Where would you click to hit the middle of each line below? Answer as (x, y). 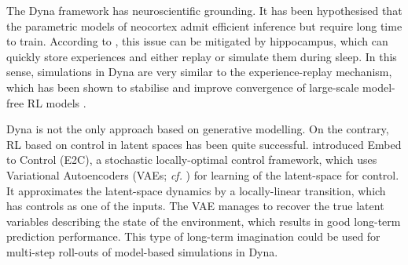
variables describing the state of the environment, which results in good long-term (204, 221)
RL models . (57, 102)
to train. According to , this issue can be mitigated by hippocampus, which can (197, 41)
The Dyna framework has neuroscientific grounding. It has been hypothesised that (204, 10)
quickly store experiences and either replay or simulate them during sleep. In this (202, 56)
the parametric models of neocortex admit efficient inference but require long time (204, 25)
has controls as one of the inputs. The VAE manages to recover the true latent (195, 206)
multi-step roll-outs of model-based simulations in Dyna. (142, 251)
